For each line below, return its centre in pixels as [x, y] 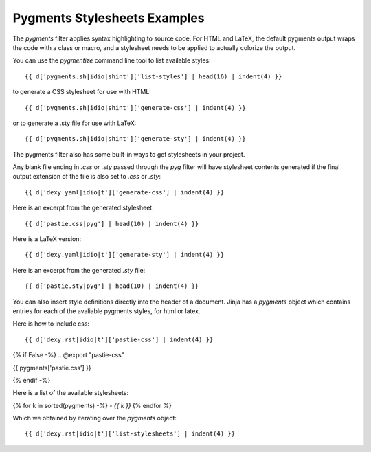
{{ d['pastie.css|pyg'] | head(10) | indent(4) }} [112, 224]
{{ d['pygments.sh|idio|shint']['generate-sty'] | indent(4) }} [136, 139]
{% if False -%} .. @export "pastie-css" [69, 355]
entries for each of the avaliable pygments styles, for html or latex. [106, 311]
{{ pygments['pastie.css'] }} [52, 368]
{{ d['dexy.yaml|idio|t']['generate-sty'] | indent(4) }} [125, 255]
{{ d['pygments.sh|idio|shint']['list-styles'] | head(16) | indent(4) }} [154, 76]
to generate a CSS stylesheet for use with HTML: [82, 92]
